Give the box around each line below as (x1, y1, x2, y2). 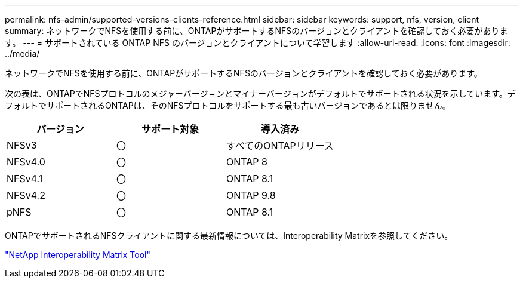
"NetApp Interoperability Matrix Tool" (5, 250, 151, 260)
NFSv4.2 (7, 189, 45, 201)
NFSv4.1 (7, 173, 43, 184)
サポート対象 (141, 123, 199, 135)
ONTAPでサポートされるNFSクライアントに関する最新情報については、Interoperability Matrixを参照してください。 (5, 230, 453, 241)
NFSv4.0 (7, 156, 45, 168)
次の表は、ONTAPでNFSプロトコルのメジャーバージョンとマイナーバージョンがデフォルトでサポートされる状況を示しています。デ (5, 88, 516, 99)
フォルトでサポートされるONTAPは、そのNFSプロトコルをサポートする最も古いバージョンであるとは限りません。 (5, 100, 451, 110)
